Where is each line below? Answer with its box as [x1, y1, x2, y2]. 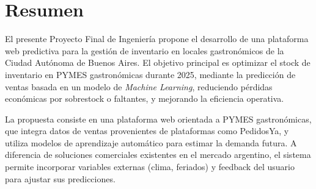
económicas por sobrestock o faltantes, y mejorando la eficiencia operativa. [5, 92, 284, 105]
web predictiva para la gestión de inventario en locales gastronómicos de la [5, 44, 284, 57]
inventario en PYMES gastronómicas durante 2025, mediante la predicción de [5, 68, 296, 80]
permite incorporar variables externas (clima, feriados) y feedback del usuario [5, 160, 295, 173]
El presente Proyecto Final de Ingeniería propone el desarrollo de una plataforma [5, 32, 309, 45]
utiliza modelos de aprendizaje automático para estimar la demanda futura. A [5, 136, 297, 149]
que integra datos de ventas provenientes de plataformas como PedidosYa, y [5, 124, 289, 137]
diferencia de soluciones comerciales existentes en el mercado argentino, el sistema [5, 148, 311, 161]
